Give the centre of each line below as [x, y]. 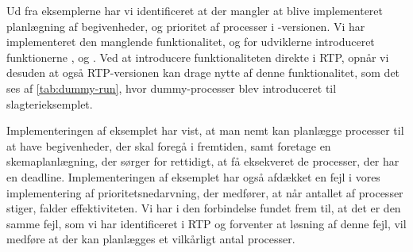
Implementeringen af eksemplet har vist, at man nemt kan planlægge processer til [205, 130]
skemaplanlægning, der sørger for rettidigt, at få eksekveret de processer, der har [203, 161]
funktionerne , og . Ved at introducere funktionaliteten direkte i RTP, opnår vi [198, 57]
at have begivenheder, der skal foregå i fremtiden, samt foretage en [169, 145]
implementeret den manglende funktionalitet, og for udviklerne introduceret [191, 42]
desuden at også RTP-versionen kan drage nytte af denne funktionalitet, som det [203, 73]
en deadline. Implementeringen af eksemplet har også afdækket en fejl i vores [193, 176]
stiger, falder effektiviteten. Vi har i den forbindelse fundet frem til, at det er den [204, 208]
